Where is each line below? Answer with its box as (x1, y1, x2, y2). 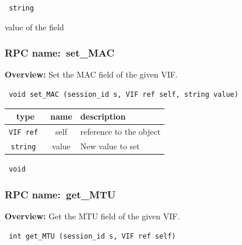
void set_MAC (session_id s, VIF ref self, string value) (9, 90, 239, 99)
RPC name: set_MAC (5, 45, 115, 60)
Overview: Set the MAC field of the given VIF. (5, 68, 178, 80)
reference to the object (80, 125, 161, 138)
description (80, 110, 126, 123)
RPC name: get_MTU (5, 187, 116, 201)
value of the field (5, 20, 64, 33)
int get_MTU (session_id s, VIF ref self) (9, 232, 176, 240)
